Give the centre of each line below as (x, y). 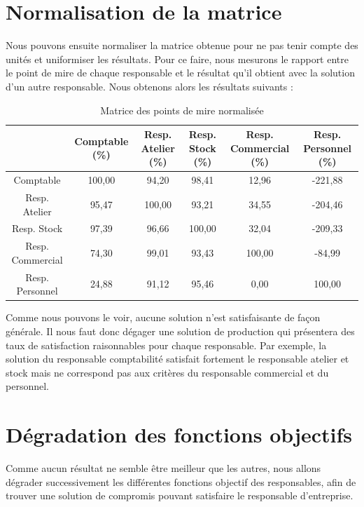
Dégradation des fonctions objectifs (179, 434)
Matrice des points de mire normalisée (182, 110)
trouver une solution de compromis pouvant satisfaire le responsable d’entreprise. (180, 495)
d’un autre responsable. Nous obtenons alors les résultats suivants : (149, 86)
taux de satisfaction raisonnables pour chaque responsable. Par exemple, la (166, 345)
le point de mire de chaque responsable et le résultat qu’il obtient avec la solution (180, 73)
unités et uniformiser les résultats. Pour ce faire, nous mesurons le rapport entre (177, 59)
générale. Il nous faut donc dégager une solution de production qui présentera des (180, 331)
